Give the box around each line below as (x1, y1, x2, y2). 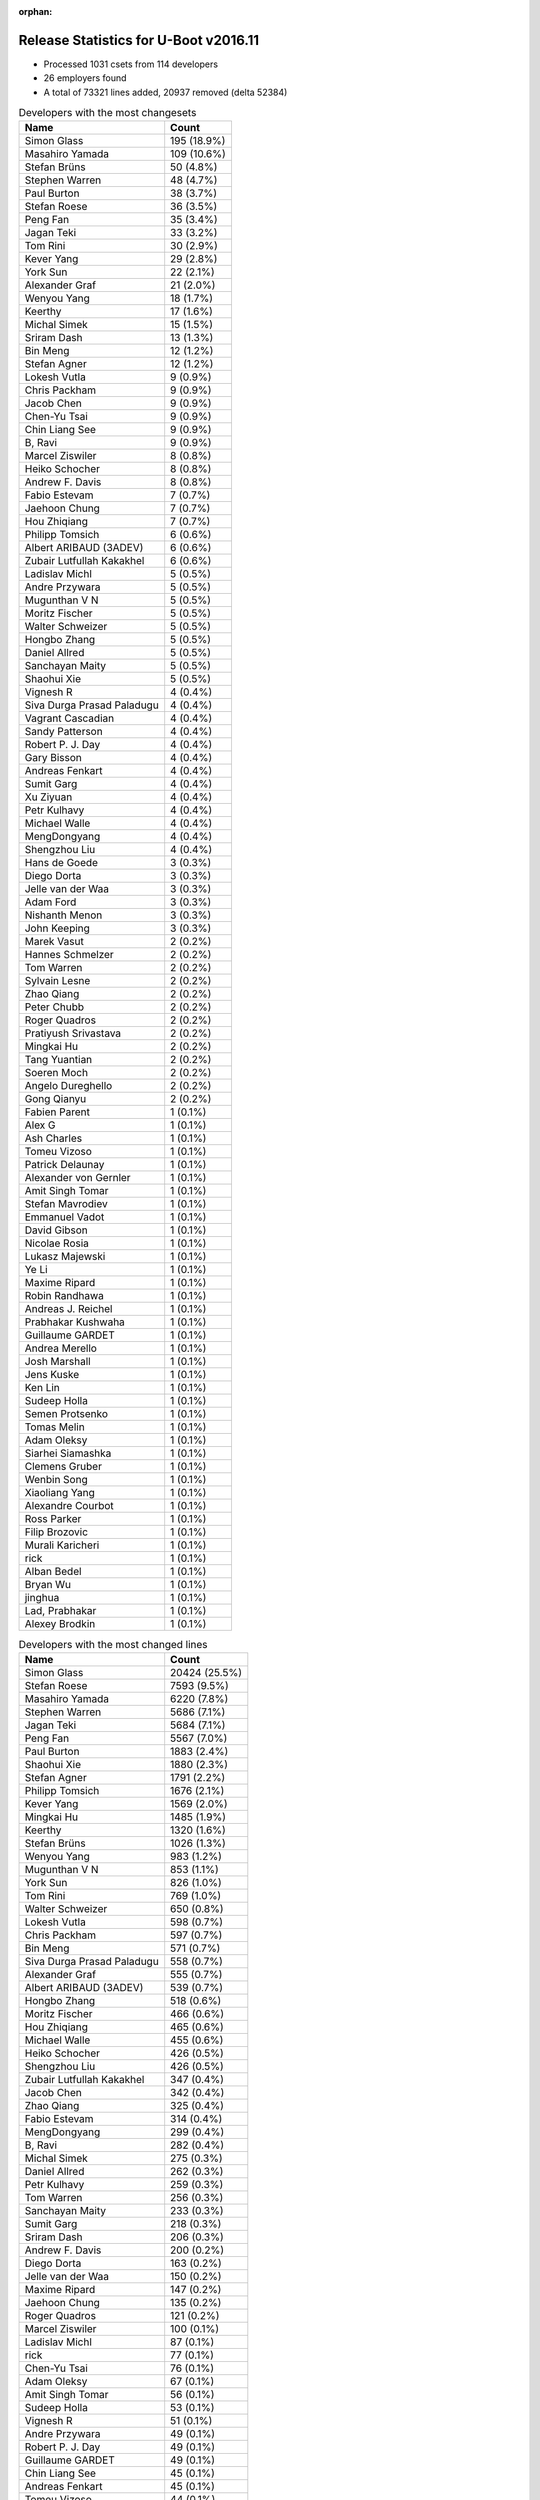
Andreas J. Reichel (24, 1302, 113, 1316)
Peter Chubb (24, 1000, 85, 1014)
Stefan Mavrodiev (24, 1197, 109, 1211)
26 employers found (43, 72, 127, 84)
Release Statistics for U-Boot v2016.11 (18, 31, 260, 49)
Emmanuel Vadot (24, 1210, 105, 1224)
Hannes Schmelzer (24, 948, 114, 962)
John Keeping (24, 921, 90, 935)
